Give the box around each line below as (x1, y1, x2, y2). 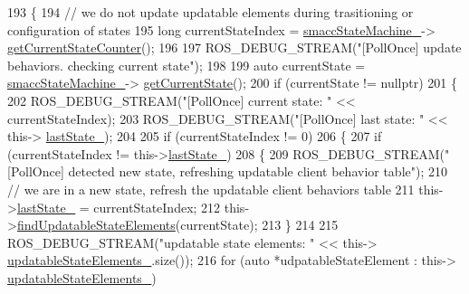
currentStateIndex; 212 (93, 197, 221, 216)
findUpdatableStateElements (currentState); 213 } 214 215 (16, 215, 339, 234)
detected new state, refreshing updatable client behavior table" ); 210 (68, 162, 447, 181)
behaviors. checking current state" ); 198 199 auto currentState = (7, 55, 366, 74)
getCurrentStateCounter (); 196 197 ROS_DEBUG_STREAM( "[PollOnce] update (7, 38, 462, 57)
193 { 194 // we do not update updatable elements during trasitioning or (7, 3, 414, 21)
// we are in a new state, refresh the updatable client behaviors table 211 (7, 179, 415, 198)
